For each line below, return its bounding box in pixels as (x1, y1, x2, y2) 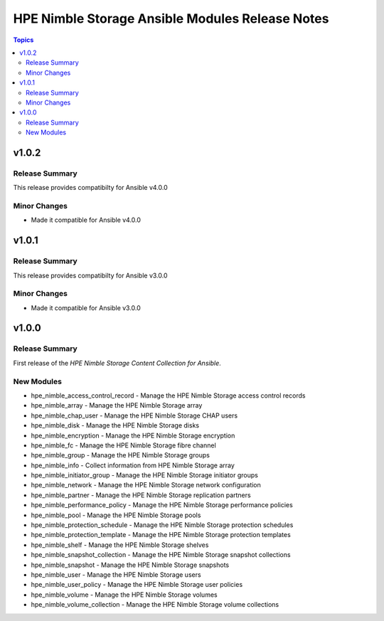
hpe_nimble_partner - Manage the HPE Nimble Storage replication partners (31, 491, 252, 499)
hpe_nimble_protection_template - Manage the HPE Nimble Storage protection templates (31, 531, 291, 539)
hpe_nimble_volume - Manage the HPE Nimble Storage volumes (31, 590, 218, 599)
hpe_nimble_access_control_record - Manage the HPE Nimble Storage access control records (31, 391, 306, 400)
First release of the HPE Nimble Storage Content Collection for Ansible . (13, 359, 221, 367)
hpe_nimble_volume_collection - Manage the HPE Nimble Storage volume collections (31, 600, 279, 609)
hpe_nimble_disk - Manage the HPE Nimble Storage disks (31, 421, 199, 430)
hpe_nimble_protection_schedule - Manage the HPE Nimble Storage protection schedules (31, 521, 294, 529)
